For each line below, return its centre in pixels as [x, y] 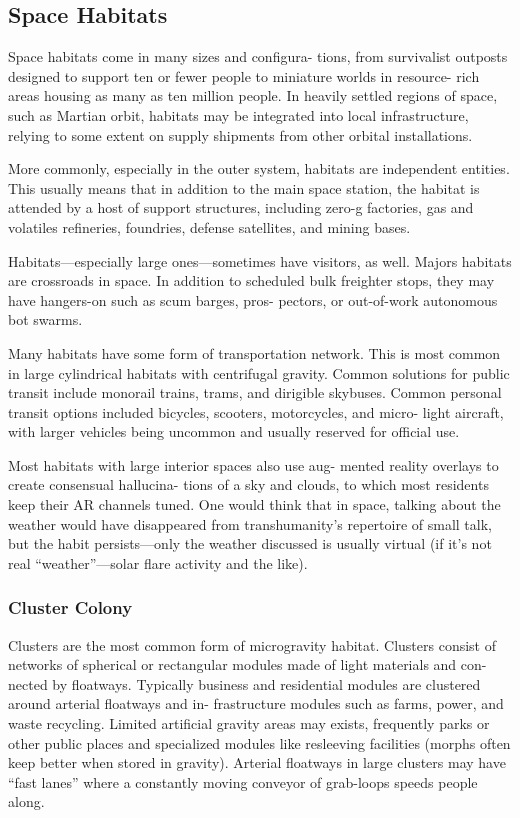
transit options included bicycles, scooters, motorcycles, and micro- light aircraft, [256, 411]
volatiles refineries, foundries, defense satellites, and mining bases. [209, 226]
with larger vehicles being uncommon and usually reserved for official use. [234, 431]
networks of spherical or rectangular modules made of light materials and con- [247, 664]
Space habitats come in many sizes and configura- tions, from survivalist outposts [258, 56]
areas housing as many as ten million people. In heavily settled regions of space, [253, 95]
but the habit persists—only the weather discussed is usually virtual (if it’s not [250, 543]
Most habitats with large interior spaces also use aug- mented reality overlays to [253, 464]
